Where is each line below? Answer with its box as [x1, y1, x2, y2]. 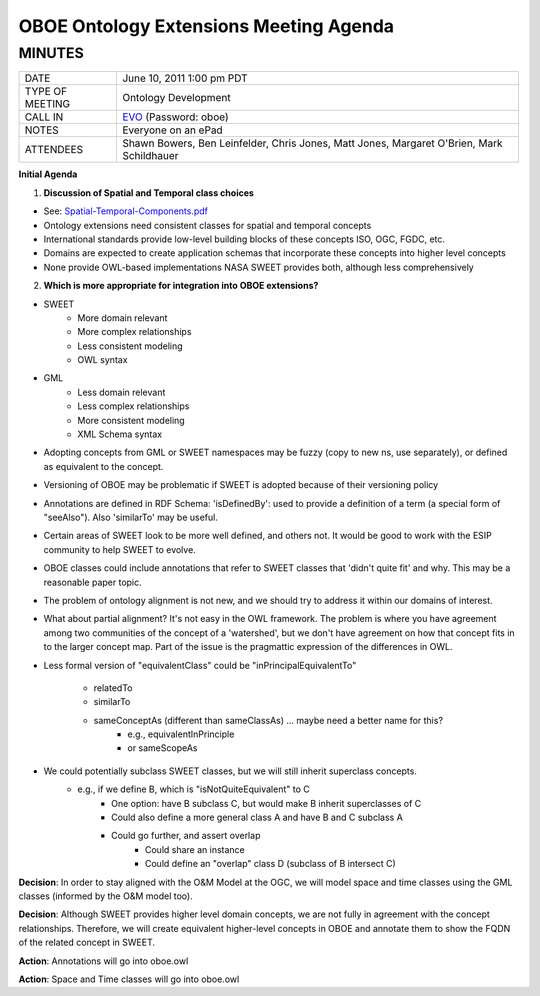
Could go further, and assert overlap [111, 830, 261, 842]
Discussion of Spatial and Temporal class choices [43, 186, 255, 199]
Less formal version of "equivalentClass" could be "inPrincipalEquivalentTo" [43, 659, 357, 671]
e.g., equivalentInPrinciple [127, 728, 235, 740]
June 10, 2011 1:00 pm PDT [121, 71, 249, 85]
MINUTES [18, 44, 84, 62]
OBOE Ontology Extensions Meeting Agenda [18, 15, 395, 37]
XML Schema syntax [77, 428, 163, 440]
